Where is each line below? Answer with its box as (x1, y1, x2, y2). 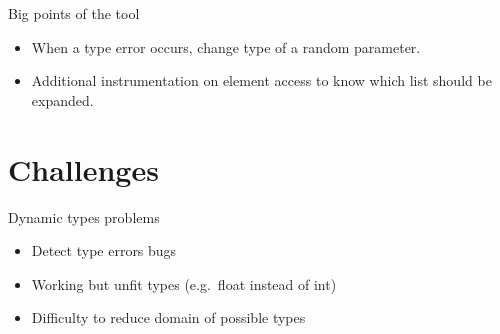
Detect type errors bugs (31, 240, 177, 261)
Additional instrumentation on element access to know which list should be (31, 70, 492, 91)
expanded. (31, 89, 94, 110)
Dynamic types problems (8, 206, 160, 227)
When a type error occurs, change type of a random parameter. (31, 36, 421, 57)
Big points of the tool (8, 3, 140, 23)
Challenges (8, 148, 159, 189)
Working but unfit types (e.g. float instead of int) (31, 273, 337, 294)
